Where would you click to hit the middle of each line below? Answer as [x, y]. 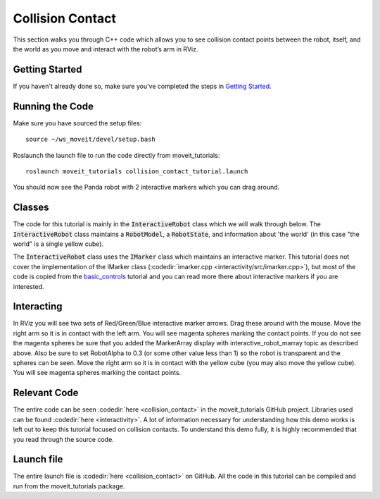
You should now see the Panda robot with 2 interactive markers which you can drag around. [146, 187]
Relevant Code [46, 393]
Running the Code [53, 106]
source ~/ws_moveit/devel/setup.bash [91, 140]
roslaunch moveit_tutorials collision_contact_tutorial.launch [137, 171]
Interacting [38, 307]
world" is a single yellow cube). [58, 244]
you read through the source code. [63, 439]
